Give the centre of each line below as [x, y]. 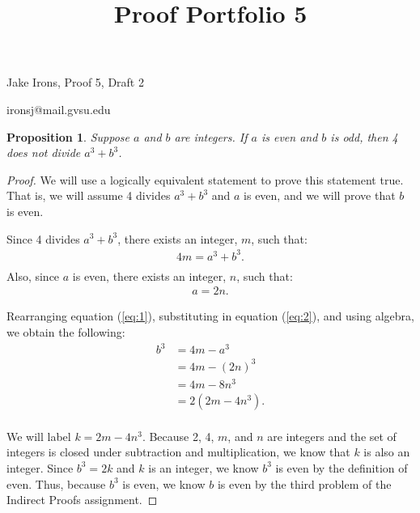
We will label [39, 436]
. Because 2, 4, [178, 436]
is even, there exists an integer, [149, 276]
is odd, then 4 [364, 136]
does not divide [44, 153]
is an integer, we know [204, 467]
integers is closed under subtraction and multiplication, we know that [178, 452]
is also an [387, 452]
